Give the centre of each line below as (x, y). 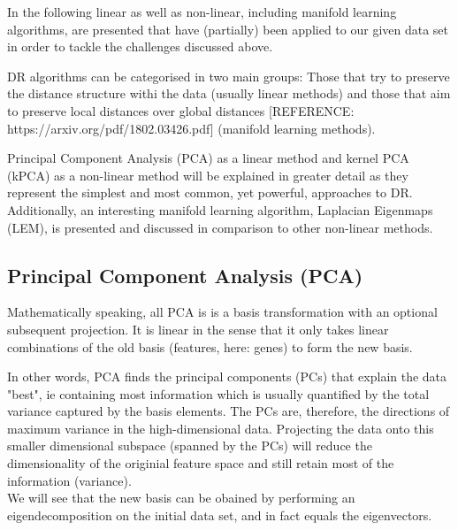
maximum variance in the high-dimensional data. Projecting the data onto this (221, 428)
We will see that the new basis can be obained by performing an (181, 498)
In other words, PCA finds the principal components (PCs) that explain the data (227, 376)
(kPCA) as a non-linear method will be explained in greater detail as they (208, 175)
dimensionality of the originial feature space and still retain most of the (201, 463)
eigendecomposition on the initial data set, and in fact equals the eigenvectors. (220, 515)
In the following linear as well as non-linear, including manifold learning (202, 12)
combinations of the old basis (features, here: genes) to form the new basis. (210, 346)
